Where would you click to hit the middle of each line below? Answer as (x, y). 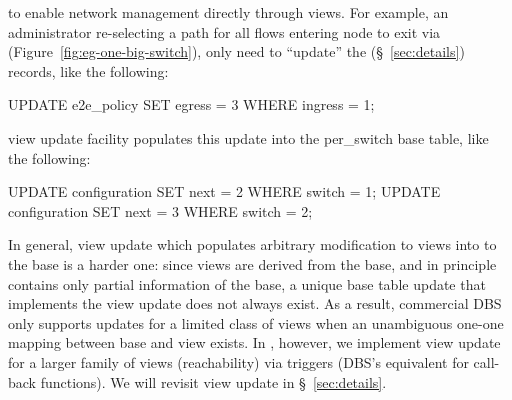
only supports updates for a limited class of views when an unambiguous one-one (256, 322)
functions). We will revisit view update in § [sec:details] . (213, 381)
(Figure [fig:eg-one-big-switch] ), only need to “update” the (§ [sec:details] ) (236, 51)
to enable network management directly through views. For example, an (228, 12)
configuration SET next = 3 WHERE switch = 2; (160, 210)
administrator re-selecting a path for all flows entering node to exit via (224, 31)
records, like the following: (88, 70)
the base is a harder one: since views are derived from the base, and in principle (252, 263)
